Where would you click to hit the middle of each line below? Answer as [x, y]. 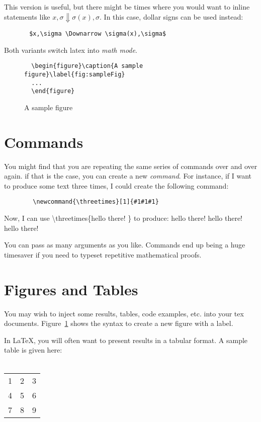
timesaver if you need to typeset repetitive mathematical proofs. [103, 254]
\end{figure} [53, 91]
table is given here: [33, 350]
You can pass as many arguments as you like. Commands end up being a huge [125, 245]
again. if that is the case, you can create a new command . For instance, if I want [128, 176]
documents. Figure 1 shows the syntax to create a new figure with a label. [119, 323]
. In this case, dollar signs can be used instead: [171, 16]
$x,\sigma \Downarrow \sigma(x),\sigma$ [98, 34]
